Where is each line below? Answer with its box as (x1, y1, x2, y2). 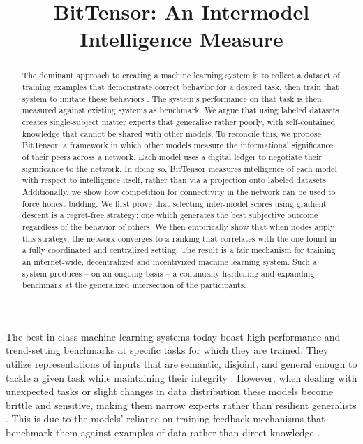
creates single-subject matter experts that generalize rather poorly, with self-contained (22, 115, 336, 127)
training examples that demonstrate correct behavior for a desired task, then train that (22, 81, 339, 93)
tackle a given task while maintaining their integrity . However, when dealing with (6, 370, 357, 385)
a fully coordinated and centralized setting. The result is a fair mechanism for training (22, 244, 336, 256)
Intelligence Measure (80, 24, 283, 53)
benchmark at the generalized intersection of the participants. (22, 279, 246, 291)
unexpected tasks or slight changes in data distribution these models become (6, 384, 334, 399)
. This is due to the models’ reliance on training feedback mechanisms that (6, 411, 325, 426)
